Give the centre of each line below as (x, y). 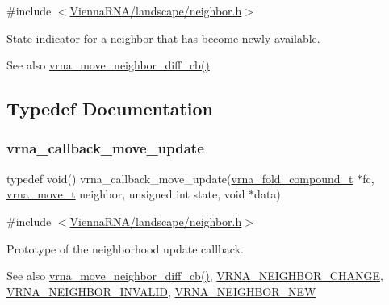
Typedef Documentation (110, 109)
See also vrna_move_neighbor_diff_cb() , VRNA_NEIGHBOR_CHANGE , (195, 276)
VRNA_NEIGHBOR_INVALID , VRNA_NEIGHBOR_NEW (161, 291)
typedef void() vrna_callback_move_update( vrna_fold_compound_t (180, 178)
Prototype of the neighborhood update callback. (125, 248)
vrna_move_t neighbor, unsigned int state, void (126, 194)
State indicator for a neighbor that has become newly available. (163, 38)
